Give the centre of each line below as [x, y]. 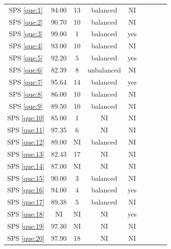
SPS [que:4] [26, 46]
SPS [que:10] [26, 118]
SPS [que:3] [26, 34]
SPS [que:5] [26, 58]
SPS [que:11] [26, 130]
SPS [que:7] [26, 81]
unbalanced [104, 69]
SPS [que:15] [26, 178]
